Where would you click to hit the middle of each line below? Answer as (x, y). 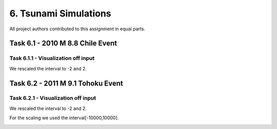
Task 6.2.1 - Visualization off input (53, 98)
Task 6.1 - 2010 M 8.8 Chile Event (63, 43)
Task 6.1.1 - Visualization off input (52, 58)
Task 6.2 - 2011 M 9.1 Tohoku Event (66, 83)
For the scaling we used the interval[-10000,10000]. (64, 118)
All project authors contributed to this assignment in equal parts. (77, 29)
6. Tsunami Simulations (60, 13)
